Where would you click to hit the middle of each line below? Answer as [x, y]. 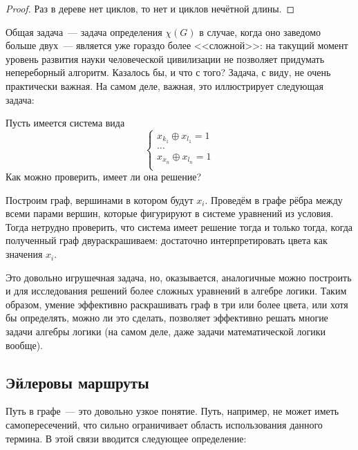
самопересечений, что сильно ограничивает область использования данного [164, 425]
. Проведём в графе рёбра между [274, 199]
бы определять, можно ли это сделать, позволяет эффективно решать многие [167, 318]
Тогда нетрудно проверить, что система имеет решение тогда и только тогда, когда [179, 226]
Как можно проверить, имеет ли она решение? [104, 177]
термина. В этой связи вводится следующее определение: [126, 438]
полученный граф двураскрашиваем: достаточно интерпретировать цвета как [167, 240]
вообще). [24, 345]
